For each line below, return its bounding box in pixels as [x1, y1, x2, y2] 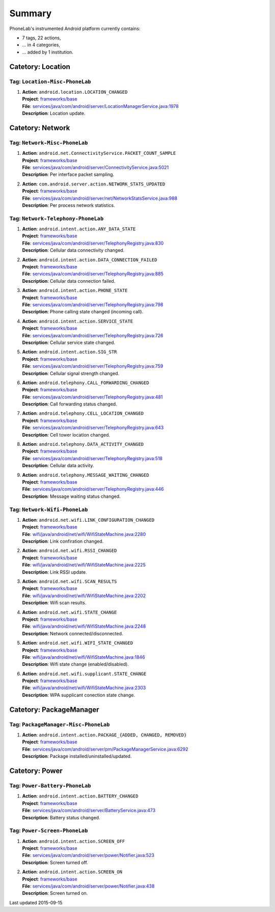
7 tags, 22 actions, [22, 35, 61, 41]
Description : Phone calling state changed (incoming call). [22, 309, 144, 315]
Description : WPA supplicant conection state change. [22, 692, 135, 698]
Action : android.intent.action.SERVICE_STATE [22, 318, 133, 324]
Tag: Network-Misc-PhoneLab [9, 139, 88, 146]
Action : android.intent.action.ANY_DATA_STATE [22, 226, 136, 232]
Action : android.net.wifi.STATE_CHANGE [22, 609, 117, 615]
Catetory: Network [9, 123, 70, 132]
